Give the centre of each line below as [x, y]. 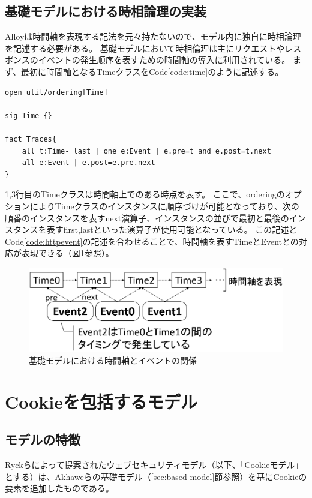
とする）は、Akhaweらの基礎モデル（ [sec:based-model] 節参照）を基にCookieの [156, 476]
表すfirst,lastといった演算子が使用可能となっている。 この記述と [172, 229]
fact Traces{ [31, 139]
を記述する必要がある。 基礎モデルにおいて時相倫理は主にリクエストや [145, 48]
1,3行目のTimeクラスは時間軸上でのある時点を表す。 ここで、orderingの [145, 194]
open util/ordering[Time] [56, 92]
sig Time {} [28, 115]
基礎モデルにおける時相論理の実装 [106, 11]
